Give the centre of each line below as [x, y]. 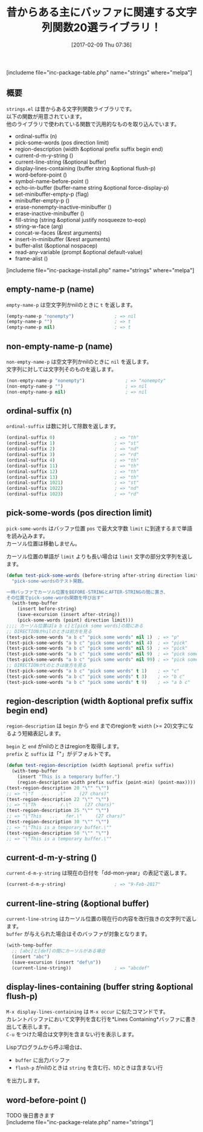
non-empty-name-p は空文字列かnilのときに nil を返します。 [79, 362]
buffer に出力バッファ [43, 1060]
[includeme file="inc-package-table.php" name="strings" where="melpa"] [99, 72]
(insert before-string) [47, 609]
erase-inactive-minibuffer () [50, 213]
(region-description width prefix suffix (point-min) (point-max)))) [107, 782]
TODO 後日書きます [31, 1116]
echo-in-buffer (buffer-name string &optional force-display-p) [92, 187]
